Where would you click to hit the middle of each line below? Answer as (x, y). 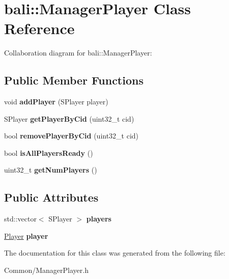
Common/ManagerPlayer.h (46, 270)
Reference (39, 28)
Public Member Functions (74, 80)
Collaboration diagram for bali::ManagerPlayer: (78, 53)
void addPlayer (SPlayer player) (56, 102)
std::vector (20, 219)
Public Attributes (51, 197)
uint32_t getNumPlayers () (51, 170)
